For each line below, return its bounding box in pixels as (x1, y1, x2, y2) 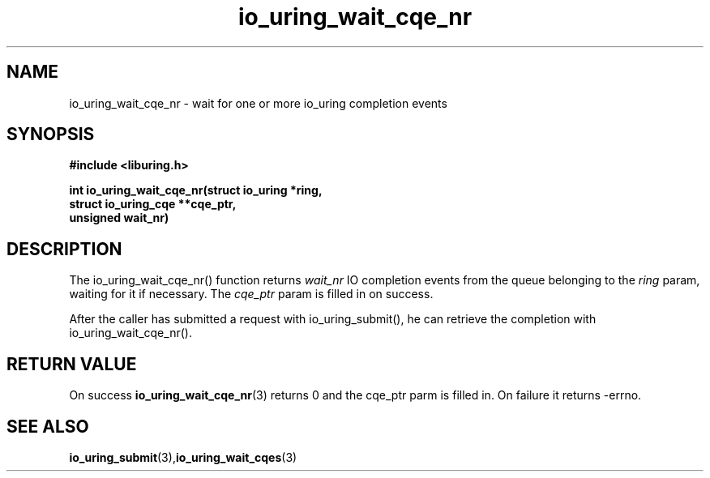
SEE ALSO (6, 416, 89, 437)
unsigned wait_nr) (69, 211, 169, 225)
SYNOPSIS (6, 124, 95, 145)
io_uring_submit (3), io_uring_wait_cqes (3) (69, 450, 297, 464)
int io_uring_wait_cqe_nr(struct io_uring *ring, (69, 183, 323, 198)
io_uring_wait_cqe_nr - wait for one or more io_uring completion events (69, 96, 447, 110)
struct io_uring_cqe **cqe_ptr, (69, 197, 237, 211)
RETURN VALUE (6, 353, 137, 374)
